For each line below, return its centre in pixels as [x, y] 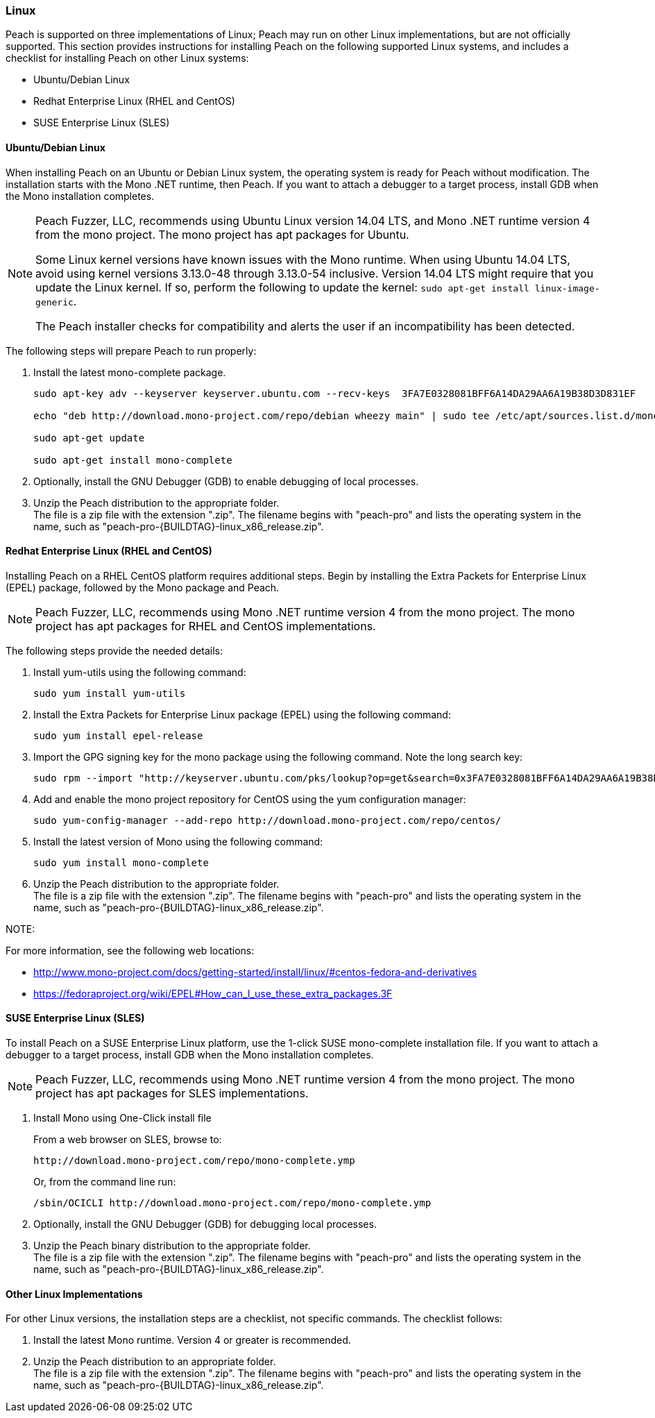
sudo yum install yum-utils [110, 693]
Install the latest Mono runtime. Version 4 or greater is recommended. [192, 1340]
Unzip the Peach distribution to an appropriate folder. [155, 1362]
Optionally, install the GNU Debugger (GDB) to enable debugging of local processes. [226, 481]
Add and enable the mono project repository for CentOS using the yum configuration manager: [250, 799]
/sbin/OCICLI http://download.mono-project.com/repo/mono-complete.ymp [232, 1203]
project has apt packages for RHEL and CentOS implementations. [206, 626]
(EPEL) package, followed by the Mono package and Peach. [143, 587]
